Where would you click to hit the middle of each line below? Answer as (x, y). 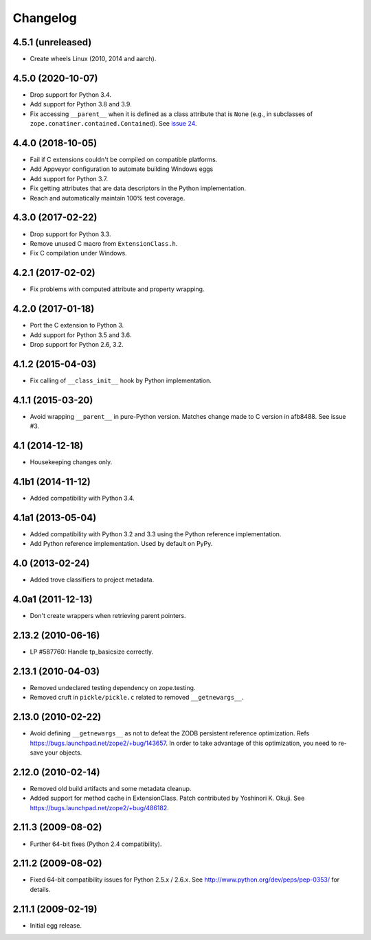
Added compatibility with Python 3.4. (82, 498)
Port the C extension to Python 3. (77, 325)
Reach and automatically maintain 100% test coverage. (108, 198)
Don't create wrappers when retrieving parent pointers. (108, 616)
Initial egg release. (56, 925)
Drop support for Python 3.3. (70, 234)
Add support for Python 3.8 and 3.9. (81, 104)
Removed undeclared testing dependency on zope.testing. (113, 687)
